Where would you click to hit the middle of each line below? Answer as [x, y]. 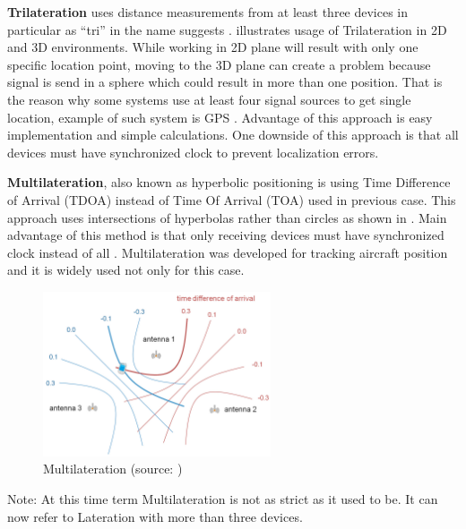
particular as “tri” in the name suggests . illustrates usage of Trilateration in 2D [227, 29]
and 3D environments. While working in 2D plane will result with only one [213, 47]
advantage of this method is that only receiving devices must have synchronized [226, 235]
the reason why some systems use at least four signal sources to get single [209, 99]
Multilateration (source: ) [113, 469]
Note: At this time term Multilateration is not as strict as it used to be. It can [223, 498]
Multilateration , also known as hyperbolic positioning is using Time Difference [229, 182]
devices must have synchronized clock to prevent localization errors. [193, 152]
